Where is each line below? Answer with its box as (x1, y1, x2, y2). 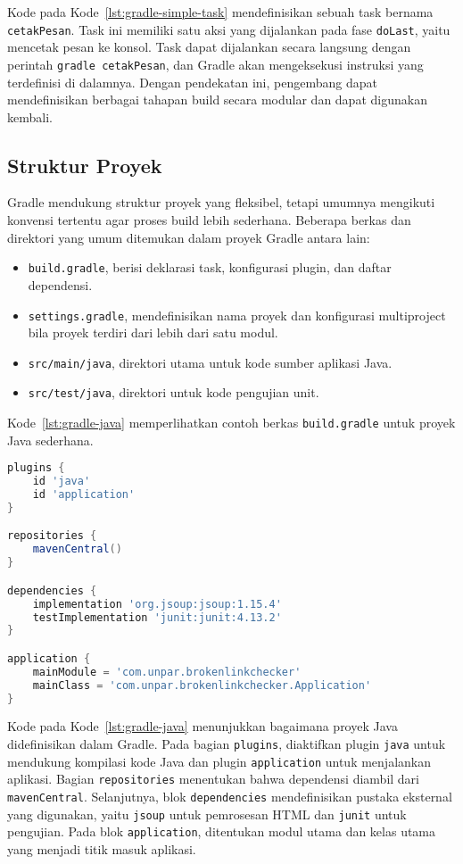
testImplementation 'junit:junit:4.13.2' (32, 611, 282, 624)
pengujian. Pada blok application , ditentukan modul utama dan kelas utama (7, 822, 436, 841)
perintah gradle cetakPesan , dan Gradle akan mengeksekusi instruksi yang (7, 54, 424, 73)
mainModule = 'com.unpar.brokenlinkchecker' (32, 665, 302, 678)
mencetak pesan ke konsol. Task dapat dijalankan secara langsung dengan (7, 37, 411, 56)
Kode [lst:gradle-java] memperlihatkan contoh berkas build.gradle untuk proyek (7, 413, 456, 432)
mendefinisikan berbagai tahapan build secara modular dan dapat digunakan (7, 90, 427, 109)
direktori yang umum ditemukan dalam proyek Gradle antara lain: (7, 228, 370, 246)
